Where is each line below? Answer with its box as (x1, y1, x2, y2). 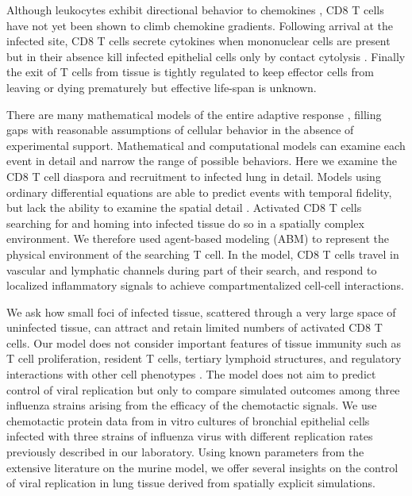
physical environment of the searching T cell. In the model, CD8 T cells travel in (6, 245, 399, 262)
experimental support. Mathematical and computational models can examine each (6, 136, 406, 153)
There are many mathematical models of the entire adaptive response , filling (6, 106, 382, 122)
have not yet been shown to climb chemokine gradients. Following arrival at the (6, 17, 393, 33)
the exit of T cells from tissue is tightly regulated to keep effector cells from (6, 63, 374, 80)
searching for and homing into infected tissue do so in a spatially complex (6, 214, 364, 231)
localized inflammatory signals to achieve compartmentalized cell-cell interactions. (6, 277, 404, 294)
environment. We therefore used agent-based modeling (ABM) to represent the (6, 230, 390, 247)
